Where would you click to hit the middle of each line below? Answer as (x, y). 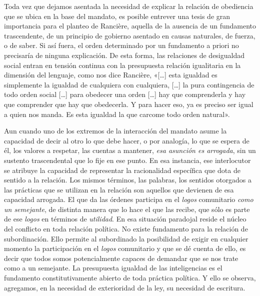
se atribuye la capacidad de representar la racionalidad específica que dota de (122, 170)
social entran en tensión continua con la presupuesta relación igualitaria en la (122, 65)
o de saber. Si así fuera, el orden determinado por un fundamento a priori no (121, 45)
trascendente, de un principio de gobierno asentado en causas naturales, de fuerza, (130, 35)
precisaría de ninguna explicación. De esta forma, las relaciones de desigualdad (124, 55)
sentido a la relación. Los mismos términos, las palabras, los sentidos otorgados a (128, 180)
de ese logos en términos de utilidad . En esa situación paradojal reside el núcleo (125, 219)
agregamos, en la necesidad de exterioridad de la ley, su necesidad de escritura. (125, 287)
